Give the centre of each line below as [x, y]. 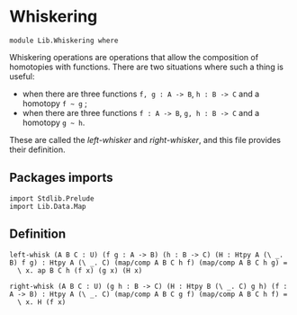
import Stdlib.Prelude [52, 198]
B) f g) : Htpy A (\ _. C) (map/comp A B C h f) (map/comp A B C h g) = [148, 263]
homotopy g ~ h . [54, 122]
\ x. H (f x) [42, 302]
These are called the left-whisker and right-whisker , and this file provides [145, 139]
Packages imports [62, 178]
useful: [22, 76]
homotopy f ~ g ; [55, 103]
